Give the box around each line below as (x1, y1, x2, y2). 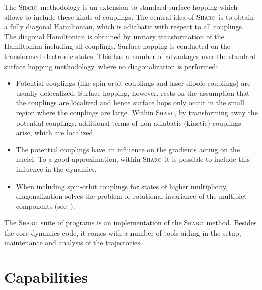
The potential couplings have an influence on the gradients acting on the (16, 144, 240, 154)
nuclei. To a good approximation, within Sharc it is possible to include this (16, 154, 250, 164)
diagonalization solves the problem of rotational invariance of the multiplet (16, 191, 247, 201)
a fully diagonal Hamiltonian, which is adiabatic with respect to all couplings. (4, 21, 244, 32)
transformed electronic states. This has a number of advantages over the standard (4, 50, 256, 61)
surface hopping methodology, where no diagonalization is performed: (4, 61, 218, 71)
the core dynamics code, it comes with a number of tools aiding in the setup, (4, 227, 241, 238)
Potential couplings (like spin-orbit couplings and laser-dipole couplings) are (16, 78, 251, 88)
